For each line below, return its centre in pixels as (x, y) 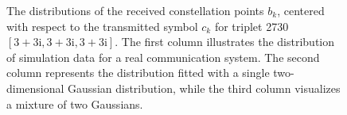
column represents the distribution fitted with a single (138, 73)
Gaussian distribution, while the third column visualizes (204, 88)
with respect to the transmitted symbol (102, 26)
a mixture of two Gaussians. (75, 103)
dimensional (35, 88)
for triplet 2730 (251, 26)
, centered (301, 10)
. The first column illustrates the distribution (225, 42)
